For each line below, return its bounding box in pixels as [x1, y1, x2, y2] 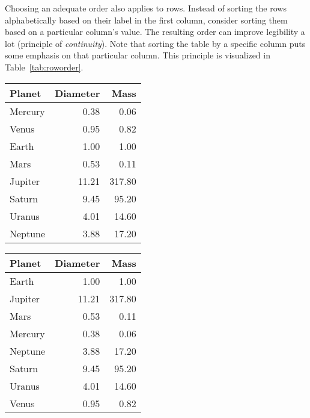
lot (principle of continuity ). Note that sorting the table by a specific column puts [5, 37, 306, 49]
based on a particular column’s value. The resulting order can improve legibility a [5, 25, 305, 38]
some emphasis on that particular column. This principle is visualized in [5, 49, 270, 61]
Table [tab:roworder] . [5, 60, 84, 73]
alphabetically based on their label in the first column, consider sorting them [5, 13, 288, 26]
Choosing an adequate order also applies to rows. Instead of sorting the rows [5, 2, 287, 14]
